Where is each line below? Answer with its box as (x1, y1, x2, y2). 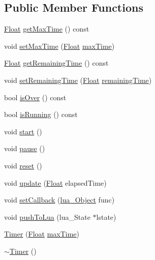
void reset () (4, 160, 42, 170)
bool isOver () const (4, 92, 67, 102)
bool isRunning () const (4, 109, 78, 120)
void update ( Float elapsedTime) (4, 177, 107, 188)
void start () (4, 126, 42, 136)
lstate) (96, 211, 116, 222)
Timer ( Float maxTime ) (4, 228, 80, 239)
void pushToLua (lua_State (4, 211, 90, 222)
